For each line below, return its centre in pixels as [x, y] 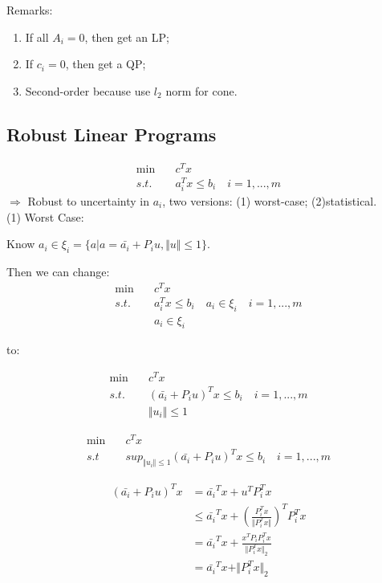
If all [37, 37]
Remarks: [30, 10]
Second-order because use [88, 90]
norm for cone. [201, 90]
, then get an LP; [127, 37]
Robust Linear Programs [112, 134]
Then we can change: [58, 271]
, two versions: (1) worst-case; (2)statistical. [270, 200]
